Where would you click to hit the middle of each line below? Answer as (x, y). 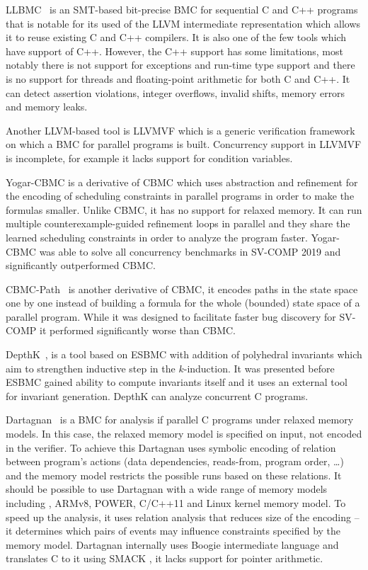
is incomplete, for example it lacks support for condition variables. (149, 158)
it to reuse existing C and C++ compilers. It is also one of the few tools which (176, 37)
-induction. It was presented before (259, 368)
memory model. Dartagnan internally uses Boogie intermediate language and (172, 544)
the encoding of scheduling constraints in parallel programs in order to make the (180, 196)
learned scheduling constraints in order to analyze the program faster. (157, 237)
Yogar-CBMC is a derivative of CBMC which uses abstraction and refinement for (182, 182)
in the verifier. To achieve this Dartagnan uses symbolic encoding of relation (171, 447)
